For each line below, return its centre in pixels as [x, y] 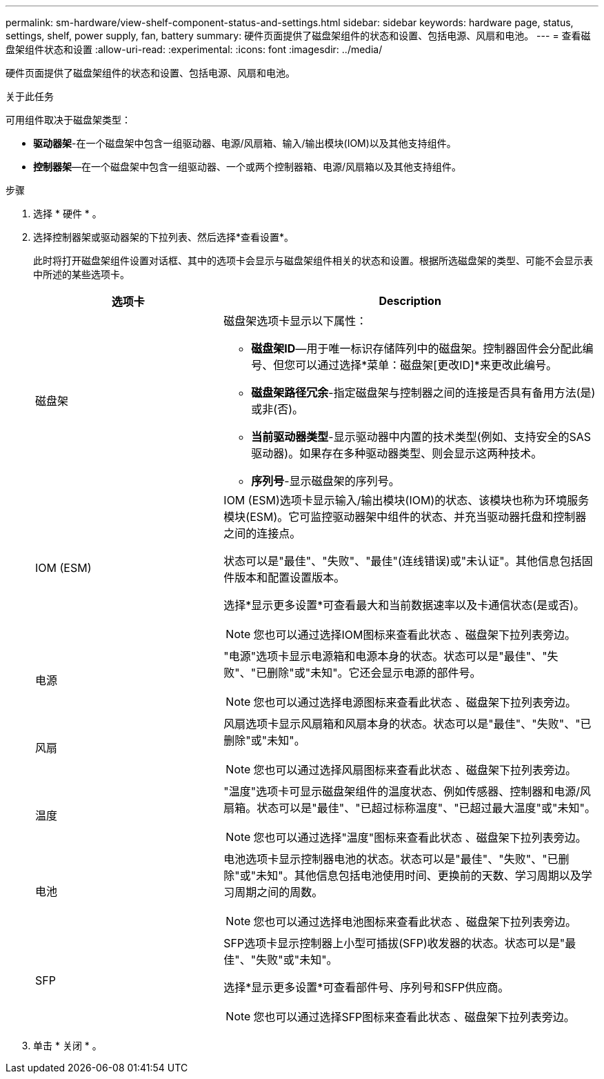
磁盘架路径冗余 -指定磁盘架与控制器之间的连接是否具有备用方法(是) [423, 393]
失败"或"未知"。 [297, 960]
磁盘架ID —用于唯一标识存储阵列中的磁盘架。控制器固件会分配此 [417, 348]
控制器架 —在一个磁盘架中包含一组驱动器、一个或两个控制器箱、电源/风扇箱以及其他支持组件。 [248, 167]
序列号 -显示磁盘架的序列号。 [325, 481]
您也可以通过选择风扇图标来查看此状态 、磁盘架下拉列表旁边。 [415, 770]
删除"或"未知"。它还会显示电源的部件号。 [374, 673]
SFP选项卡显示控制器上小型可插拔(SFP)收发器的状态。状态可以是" [394, 943]
